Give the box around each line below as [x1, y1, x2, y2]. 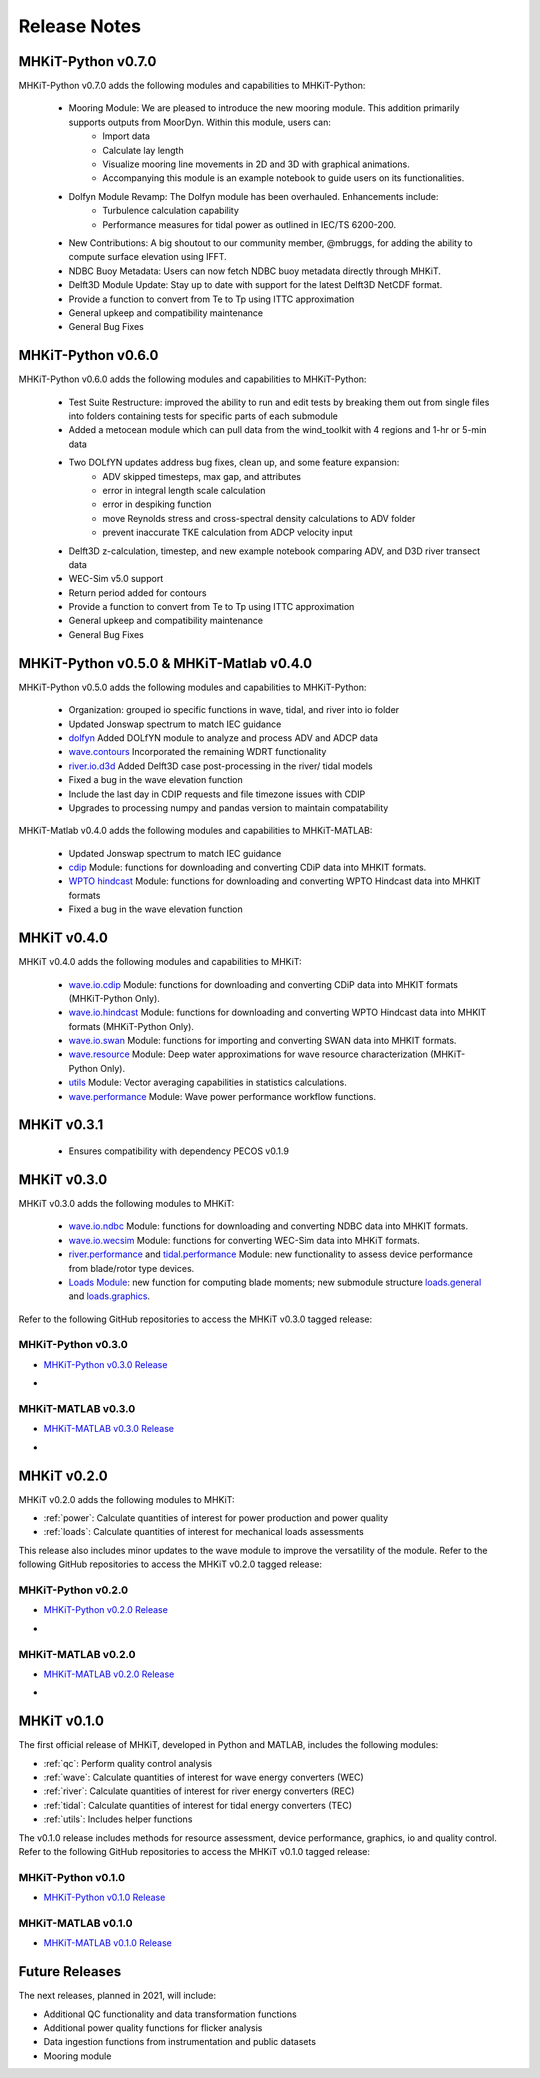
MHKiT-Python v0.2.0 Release [43, 1604, 169, 1616]
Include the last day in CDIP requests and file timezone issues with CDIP [68, 788, 366, 800]
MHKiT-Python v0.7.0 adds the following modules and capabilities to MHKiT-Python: [18, 80, 366, 92]
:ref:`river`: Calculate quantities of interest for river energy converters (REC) [43, 1785, 355, 1797]
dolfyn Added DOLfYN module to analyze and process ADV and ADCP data [68, 731, 379, 744]
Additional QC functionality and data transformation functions [43, 2008, 297, 2020]
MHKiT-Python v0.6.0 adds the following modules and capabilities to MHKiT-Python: [18, 373, 367, 385]
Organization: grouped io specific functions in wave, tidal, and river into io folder [68, 704, 400, 716]
